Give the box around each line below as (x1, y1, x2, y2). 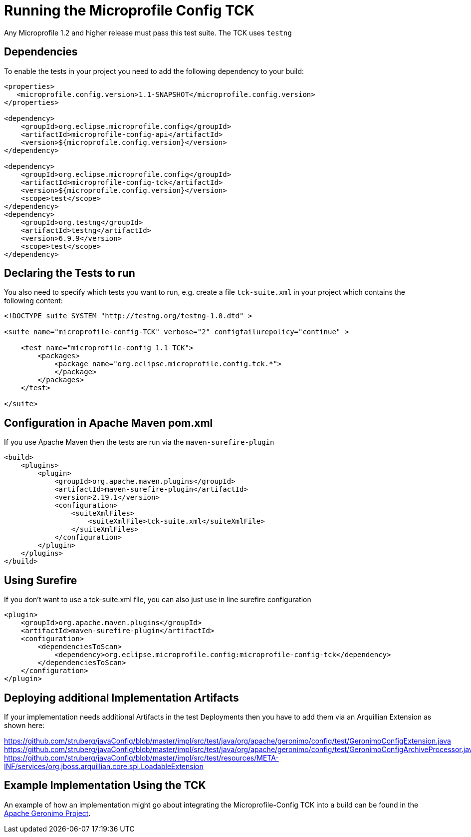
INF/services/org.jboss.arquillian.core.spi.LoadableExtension (4, 762, 204, 771)
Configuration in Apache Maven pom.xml (4, 416, 213, 429)
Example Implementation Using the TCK (4, 779, 206, 792)
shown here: (4, 721, 45, 730)
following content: (4, 296, 63, 305)
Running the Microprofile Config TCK (4, 2, 254, 19)
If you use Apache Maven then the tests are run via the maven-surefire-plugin (4, 438, 274, 447)
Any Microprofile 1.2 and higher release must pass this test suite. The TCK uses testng (4, 28, 292, 37)
